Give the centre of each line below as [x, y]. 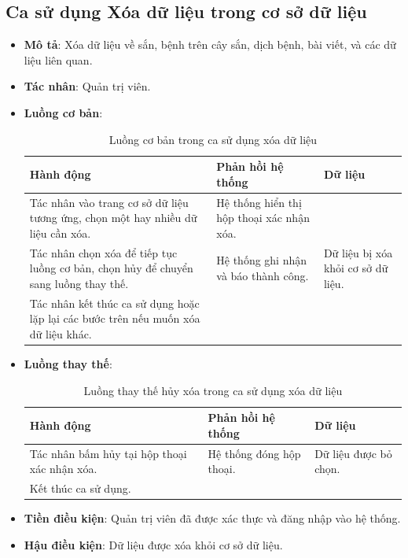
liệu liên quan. [58, 59]
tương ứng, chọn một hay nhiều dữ [113, 218]
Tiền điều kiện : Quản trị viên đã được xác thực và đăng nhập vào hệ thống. [212, 518]
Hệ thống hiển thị [259, 202]
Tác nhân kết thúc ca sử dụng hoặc [114, 303]
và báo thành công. [263, 276]
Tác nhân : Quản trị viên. [87, 86]
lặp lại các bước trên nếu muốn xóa [115, 318]
